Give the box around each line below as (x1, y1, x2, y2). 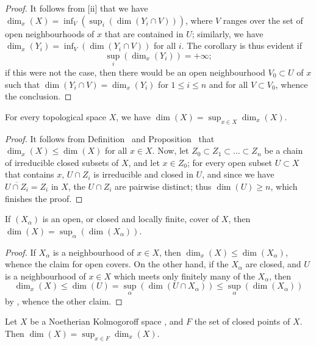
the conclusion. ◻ (5, 90, 72, 103)
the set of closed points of (194, 315, 290, 328)
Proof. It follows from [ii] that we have (5, 2, 148, 14)
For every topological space (5, 110, 107, 123)
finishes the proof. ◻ (5, 192, 83, 204)
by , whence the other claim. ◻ (5, 294, 123, 307)
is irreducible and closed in (93, 168, 193, 181)
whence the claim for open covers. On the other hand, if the (5, 258, 229, 270)
